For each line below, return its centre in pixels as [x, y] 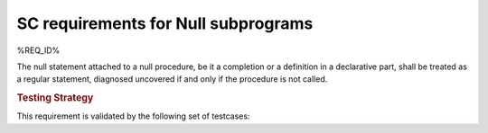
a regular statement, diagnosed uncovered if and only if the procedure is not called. [172, 79]
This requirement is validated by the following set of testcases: [133, 116]
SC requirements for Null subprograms [165, 23]
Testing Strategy [55, 98]
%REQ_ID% [38, 50]
